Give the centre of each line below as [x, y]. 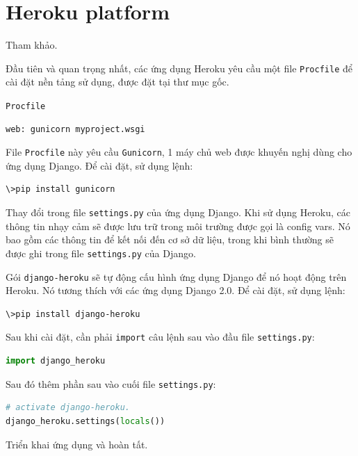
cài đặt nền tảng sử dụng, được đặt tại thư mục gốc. [117, 82]
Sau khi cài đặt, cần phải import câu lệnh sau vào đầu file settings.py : [160, 337]
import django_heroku [56, 361]
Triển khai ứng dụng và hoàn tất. [77, 444]
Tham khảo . [32, 45]
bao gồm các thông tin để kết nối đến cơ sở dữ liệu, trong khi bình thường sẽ [170, 239]
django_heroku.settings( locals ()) [86, 421]
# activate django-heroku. [68, 408]
